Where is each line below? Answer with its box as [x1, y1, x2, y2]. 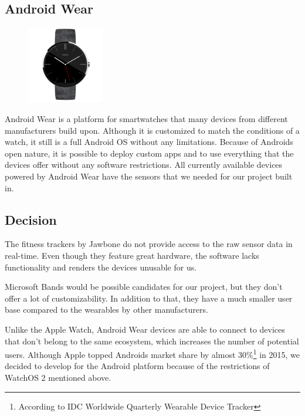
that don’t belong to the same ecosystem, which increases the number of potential [5, 334, 299, 347]
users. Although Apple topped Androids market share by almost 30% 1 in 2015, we [5, 347, 300, 360]
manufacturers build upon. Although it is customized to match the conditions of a [5, 124, 300, 136]
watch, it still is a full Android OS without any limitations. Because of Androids [5, 136, 293, 148]
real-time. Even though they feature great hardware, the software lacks [5, 249, 259, 261]
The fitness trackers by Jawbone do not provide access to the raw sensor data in [5, 238, 293, 250]
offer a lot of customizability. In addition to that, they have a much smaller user [5, 292, 293, 304]
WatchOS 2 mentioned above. [5, 371, 111, 383]
